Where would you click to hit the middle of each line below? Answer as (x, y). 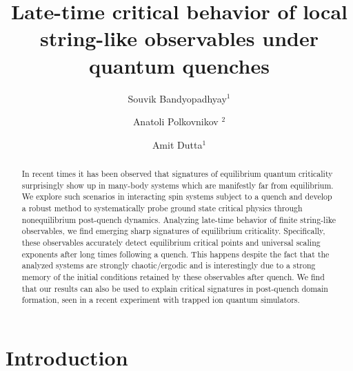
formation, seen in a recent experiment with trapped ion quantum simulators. (161, 300)
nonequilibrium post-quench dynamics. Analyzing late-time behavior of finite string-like (179, 219)
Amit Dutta (177, 144)
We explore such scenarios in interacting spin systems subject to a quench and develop (177, 197)
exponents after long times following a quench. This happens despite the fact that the (175, 254)
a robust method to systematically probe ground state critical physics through (162, 208)
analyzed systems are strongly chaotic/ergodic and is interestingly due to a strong (169, 265)
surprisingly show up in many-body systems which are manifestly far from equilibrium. (178, 185)
